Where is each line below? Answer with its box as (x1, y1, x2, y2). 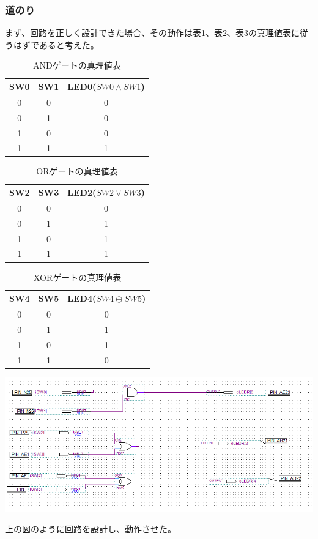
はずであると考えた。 (13, 38, 99, 51)
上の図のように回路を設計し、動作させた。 (5, 522, 176, 535)
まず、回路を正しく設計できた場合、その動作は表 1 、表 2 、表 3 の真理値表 (5, 26, 292, 39)
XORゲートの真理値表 (33, 270, 122, 283)
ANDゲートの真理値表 (33, 59, 121, 72)
